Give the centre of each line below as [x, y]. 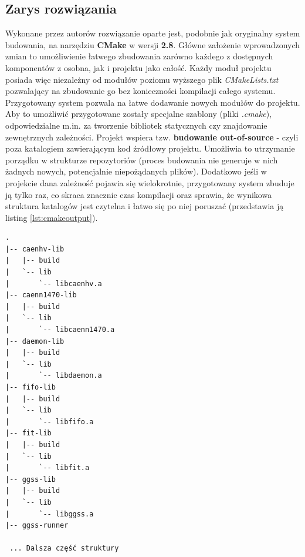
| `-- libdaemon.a [54, 376]
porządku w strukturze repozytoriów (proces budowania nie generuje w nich [142, 160]
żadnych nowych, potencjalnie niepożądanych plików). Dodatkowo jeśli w [136, 171]
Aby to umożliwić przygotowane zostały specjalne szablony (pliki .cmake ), [138, 114]
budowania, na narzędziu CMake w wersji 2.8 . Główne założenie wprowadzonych [153, 44]
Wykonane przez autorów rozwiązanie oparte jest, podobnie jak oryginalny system [153, 33]
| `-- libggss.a [50, 514]
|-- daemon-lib [35, 341]
